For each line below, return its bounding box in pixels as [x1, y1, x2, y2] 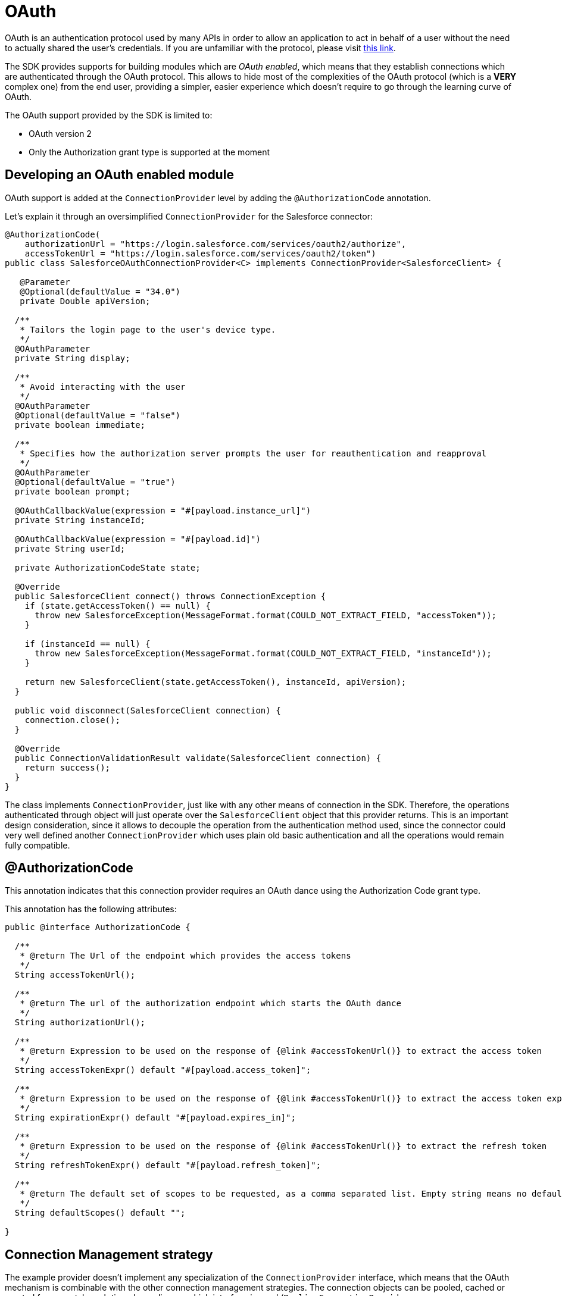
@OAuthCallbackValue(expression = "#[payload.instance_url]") [14, 505, 311, 515]
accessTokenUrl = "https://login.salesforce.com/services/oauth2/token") [24, 248, 376, 258]
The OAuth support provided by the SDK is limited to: [5, 109, 213, 120]
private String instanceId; [14, 515, 146, 525]
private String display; [14, 353, 130, 363]
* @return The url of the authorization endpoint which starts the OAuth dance [20, 998, 401, 1009]
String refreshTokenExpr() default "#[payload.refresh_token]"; [14, 1160, 321, 1170]
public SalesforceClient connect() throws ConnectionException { [14, 591, 326, 601]
